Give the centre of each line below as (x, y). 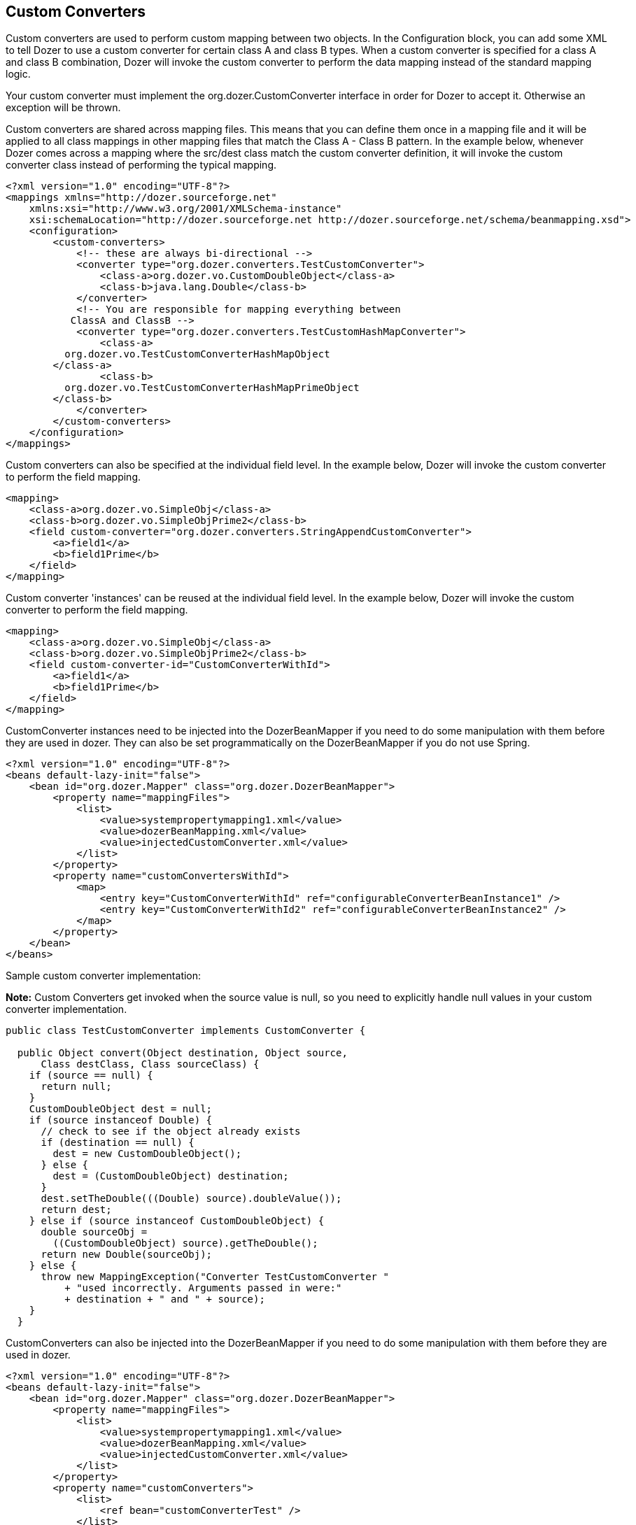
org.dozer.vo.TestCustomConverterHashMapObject (197, 354)
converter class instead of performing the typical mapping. (141, 165)
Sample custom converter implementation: (104, 976)
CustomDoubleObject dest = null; (121, 1109)
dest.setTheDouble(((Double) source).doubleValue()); (191, 1199)
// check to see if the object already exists (171, 1132)
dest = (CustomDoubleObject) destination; (171, 1176)
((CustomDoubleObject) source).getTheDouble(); (185, 1243)
